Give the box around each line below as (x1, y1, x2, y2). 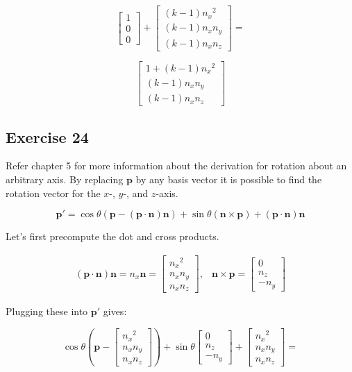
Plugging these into (6, 304, 88, 319)
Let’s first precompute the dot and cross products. (6, 229, 219, 244)
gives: (103, 304, 127, 319)
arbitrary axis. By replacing (6, 172, 124, 187)
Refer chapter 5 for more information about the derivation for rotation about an (6, 158, 347, 173)
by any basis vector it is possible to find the (135, 172, 322, 187)
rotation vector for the (6, 185, 101, 200)
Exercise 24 (6, 126, 89, 147)
